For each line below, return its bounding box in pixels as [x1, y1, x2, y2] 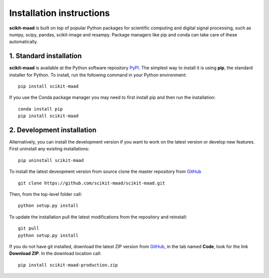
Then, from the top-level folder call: [9, 191, 82, 197]
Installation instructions [9, 7, 110, 18]
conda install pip [18, 106, 63, 112]
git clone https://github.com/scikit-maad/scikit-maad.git [18, 180, 165, 186]
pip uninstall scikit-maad [18, 157, 84, 163]
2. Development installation [9, 126, 97, 134]
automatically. [9, 39, 38, 45]
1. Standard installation [9, 52, 82, 60]
